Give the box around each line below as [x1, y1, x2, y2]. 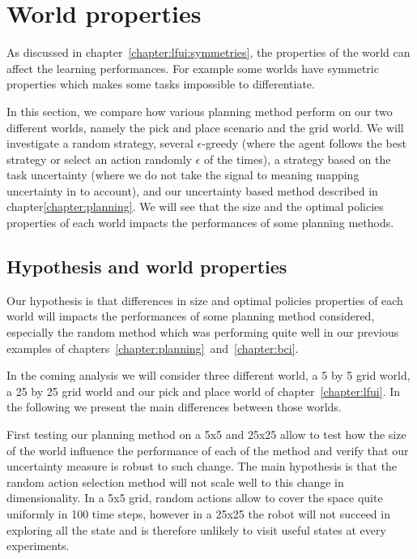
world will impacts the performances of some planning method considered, [6, 307, 375, 325]
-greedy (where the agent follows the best [202, 135, 406, 152]
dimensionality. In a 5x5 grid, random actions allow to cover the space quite [6, 489, 383, 506]
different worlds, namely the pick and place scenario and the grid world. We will [6, 118, 404, 135]
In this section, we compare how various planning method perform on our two [6, 102, 393, 119]
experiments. [6, 537, 70, 554]
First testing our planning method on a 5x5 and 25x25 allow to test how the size [6, 426, 406, 443]
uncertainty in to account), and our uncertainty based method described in [6, 182, 378, 199]
